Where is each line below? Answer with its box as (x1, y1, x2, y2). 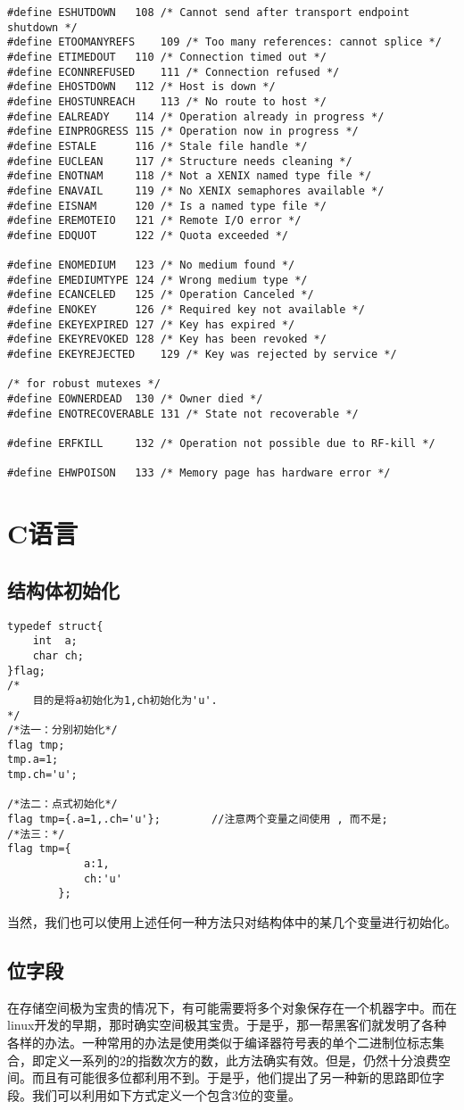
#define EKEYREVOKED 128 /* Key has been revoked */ (7, 333, 327, 346)
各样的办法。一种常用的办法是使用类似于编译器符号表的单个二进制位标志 (7, 1033, 432, 1052)
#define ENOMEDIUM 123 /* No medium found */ (7, 259, 295, 272)
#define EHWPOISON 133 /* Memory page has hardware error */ (7, 467, 391, 480)
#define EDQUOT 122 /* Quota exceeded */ (7, 228, 288, 242)
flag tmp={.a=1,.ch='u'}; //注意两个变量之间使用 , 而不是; (7, 813, 388, 826)
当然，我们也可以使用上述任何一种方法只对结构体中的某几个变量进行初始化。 (7, 913, 457, 932)
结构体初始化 (7, 576, 120, 603)
